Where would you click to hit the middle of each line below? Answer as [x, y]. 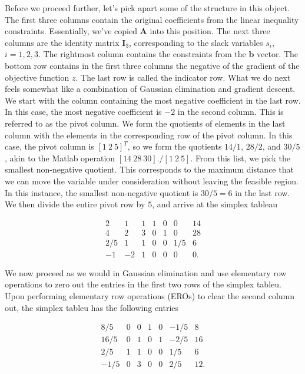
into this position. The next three [210, 31]
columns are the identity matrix [62, 42]
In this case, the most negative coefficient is [83, 112]
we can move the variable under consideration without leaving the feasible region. [152, 181]
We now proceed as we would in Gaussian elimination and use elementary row [146, 272]
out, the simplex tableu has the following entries [92, 307]
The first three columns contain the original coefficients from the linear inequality [152, 19]
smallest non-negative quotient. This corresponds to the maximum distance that [149, 169]
